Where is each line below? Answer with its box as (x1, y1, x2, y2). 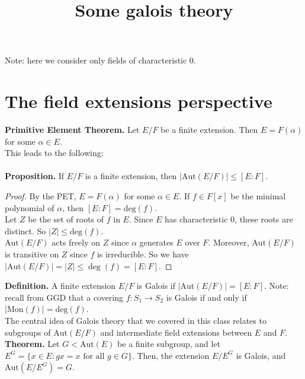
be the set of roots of (28, 213, 104, 225)
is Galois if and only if (166, 291, 247, 303)
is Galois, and (236, 349, 286, 361)
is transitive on (5, 248, 59, 260)
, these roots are (235, 213, 293, 225)
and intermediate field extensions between (100, 326, 252, 338)
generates (139, 236, 174, 249)
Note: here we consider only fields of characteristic (5, 54, 187, 66)
